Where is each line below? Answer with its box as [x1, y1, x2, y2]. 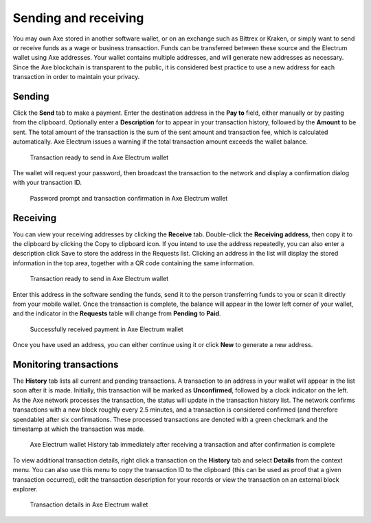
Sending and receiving [12, 10, 144, 25]
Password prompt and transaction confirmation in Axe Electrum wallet [30, 194, 228, 202]
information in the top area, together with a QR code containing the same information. [12, 258, 255, 267]
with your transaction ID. [12, 179, 82, 187]
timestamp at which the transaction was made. [12, 425, 146, 433]
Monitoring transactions [12, 358, 119, 370]
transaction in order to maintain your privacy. [12, 73, 140, 81]
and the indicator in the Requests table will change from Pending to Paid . [12, 309, 221, 318]
